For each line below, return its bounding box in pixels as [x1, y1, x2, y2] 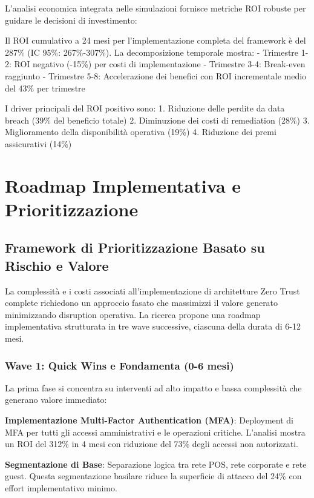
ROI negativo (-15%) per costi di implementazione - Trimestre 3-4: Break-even [14, 58, 306, 70]
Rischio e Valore [5, 256, 109, 274]
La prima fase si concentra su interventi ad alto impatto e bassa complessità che [5, 381, 302, 394]
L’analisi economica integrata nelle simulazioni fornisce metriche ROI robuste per [5, 2, 306, 14]
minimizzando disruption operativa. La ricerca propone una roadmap [5, 308, 261, 320]
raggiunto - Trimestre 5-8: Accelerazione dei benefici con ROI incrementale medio [5, 69, 307, 82]
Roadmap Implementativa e [5, 173, 241, 198]
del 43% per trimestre [5, 81, 85, 94]
